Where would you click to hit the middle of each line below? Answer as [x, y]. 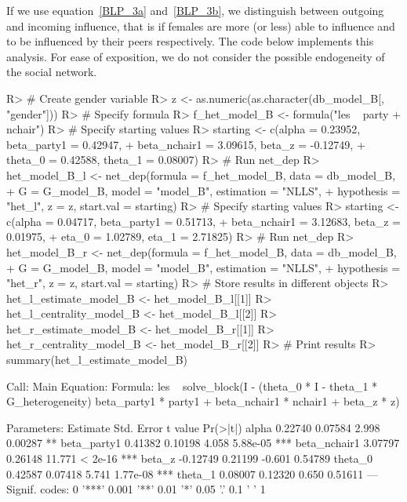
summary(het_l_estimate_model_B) [97, 360]
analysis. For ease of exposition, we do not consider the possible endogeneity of [196, 56]
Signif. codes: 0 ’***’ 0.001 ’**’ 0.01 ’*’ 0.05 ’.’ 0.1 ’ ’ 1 [136, 489]
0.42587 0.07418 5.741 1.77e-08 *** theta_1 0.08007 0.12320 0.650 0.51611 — [193, 473]
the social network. [52, 72]
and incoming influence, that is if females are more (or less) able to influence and [201, 25]
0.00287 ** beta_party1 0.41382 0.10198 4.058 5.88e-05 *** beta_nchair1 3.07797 [203, 443]
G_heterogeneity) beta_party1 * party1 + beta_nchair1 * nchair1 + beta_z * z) [203, 401]
